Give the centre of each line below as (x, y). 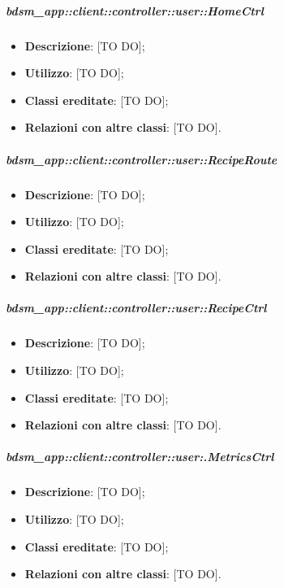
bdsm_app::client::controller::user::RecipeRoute (142, 159)
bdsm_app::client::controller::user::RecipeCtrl (136, 308)
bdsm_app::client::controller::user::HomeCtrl (135, 10)
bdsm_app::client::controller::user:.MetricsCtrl (140, 457)
